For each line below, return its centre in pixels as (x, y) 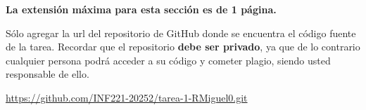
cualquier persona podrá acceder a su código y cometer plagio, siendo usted (168, 60)
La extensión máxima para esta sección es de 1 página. (141, 9)
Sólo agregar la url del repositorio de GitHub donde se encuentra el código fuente (181, 33)
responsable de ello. (48, 74)
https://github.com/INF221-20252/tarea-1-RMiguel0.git (127, 97)
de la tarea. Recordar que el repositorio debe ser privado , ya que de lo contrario (183, 47)
